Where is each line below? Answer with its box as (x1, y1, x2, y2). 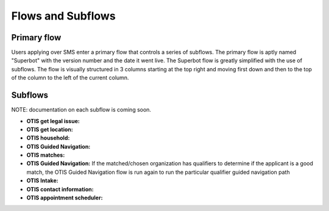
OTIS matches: (26, 151, 65, 159)
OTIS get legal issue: (26, 117, 80, 124)
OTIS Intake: (26, 177, 58, 184)
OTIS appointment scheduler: (26, 194, 103, 201)
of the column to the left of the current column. (11, 74, 129, 82)
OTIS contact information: (26, 185, 94, 193)
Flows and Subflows (11, 9, 116, 23)
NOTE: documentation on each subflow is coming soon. (11, 106, 152, 113)
